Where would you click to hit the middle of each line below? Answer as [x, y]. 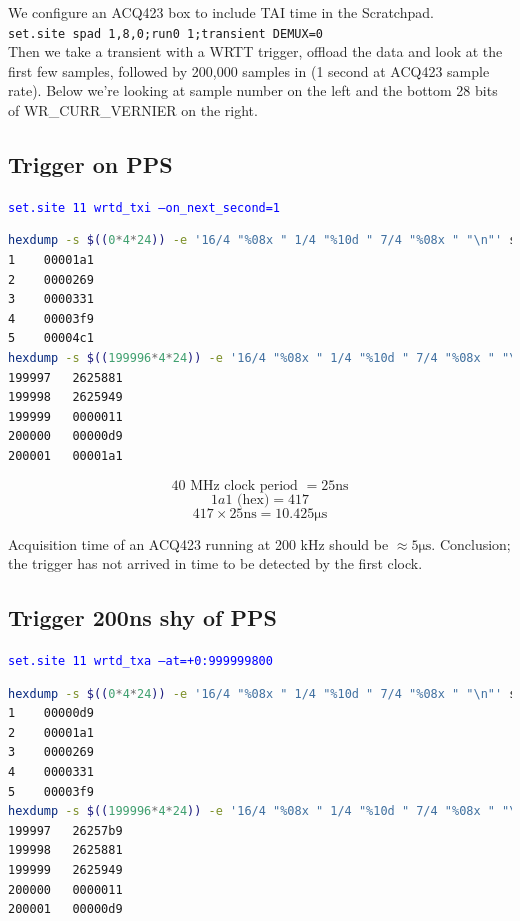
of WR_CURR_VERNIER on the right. [133, 110]
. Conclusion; [471, 543]
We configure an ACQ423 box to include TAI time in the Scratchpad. [221, 12]
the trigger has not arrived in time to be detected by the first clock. [215, 563]
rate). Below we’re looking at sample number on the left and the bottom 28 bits [253, 90]
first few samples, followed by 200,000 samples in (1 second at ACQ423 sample [249, 70]
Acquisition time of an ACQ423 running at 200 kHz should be [198, 543]
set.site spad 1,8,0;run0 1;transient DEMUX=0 [165, 33]
